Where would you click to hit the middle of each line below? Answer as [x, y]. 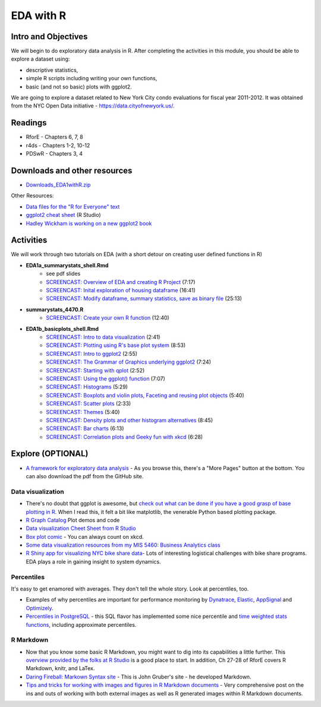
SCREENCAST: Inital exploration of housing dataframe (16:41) [121, 291]
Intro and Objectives [49, 37]
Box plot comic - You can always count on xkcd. [85, 536]
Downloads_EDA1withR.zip [58, 185]
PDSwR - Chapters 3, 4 [54, 154]
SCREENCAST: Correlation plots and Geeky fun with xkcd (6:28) [125, 437]
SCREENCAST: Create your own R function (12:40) [108, 318]
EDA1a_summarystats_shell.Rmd [67, 265]
